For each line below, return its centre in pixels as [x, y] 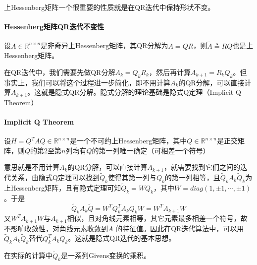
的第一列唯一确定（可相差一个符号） [151, 150]
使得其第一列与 [132, 177]
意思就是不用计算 [32, 167]
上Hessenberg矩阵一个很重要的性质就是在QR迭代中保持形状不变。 [109, 7]
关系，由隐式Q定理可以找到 [55, 177]
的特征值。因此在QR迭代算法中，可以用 [180, 228]
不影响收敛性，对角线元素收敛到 [56, 228]
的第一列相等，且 [192, 177]
